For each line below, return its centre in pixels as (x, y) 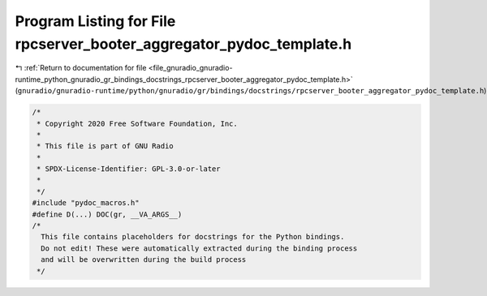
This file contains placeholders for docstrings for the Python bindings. (193, 237)
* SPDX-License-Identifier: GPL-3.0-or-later (129, 169)
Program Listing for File (95, 21)
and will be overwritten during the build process (144, 260)
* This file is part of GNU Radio (105, 146)
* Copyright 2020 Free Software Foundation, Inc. (138, 123)
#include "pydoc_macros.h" (86, 203)
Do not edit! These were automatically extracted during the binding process (199, 248)
